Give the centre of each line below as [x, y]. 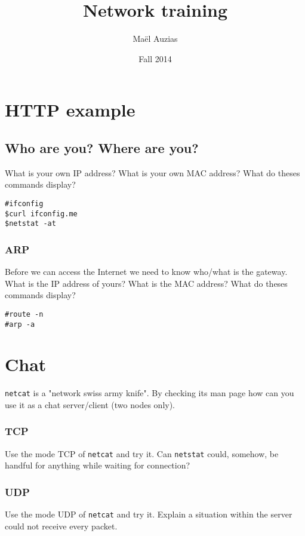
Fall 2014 [155, 58]
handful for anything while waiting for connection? [98, 465]
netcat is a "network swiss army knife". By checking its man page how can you [150, 393]
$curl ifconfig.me [41, 214]
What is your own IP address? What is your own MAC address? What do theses [152, 172]
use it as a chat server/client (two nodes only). [90, 404]
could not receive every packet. [61, 526]
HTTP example [70, 110]
